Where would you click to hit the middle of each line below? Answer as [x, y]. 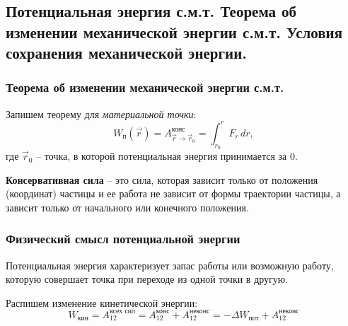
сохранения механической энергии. [126, 53]
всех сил [122, 312]
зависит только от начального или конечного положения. [127, 207]
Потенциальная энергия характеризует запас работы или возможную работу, [170, 265]
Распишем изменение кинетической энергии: [102, 302]
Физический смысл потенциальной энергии [123, 239]
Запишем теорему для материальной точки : [101, 113]
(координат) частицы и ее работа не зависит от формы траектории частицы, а [173, 193]
